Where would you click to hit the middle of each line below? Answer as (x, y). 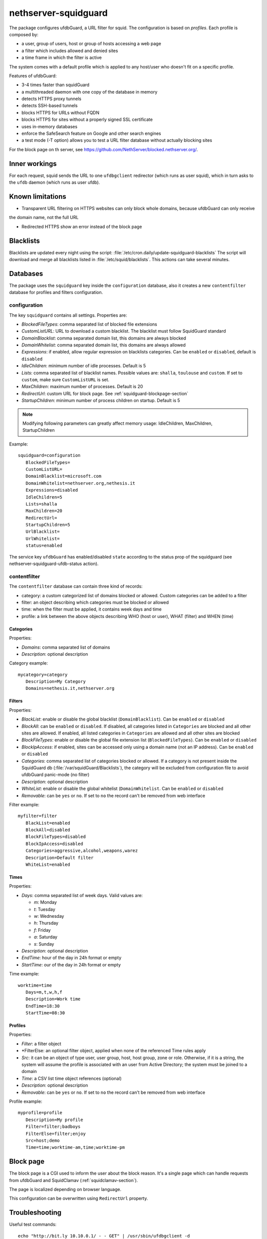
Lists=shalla (41, 504)
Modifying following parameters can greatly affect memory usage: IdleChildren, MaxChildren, (117, 423)
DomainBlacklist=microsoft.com (63, 476)
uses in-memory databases (49, 126)
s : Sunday (44, 944)
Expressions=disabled (52, 490)
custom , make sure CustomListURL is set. (66, 380)
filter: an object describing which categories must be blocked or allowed (95, 602)
